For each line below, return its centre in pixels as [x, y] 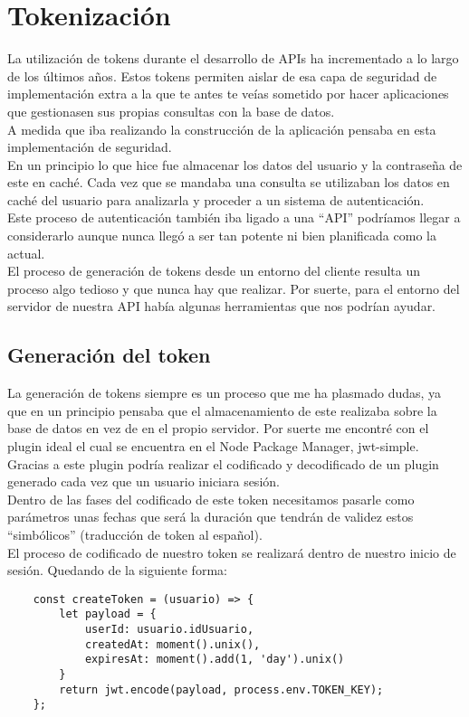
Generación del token [109, 355]
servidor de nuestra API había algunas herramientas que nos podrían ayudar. [222, 306]
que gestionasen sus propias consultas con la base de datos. [171, 111]
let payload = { [108, 614]
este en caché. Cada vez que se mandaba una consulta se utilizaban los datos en [229, 182]
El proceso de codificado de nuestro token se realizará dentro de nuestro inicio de [232, 552]
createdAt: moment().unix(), [172, 644]
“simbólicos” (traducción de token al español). [135, 534]
